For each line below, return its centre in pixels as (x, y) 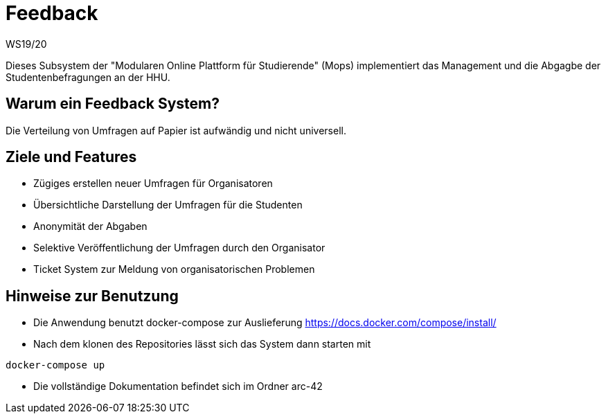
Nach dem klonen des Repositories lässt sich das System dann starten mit (202, 344)
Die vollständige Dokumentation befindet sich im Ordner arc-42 (178, 386)
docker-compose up (55, 365)
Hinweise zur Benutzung (92, 296)
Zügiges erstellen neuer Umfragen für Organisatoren (153, 184)
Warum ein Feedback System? (113, 104)
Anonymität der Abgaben (90, 226)
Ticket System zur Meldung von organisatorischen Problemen (174, 269)
